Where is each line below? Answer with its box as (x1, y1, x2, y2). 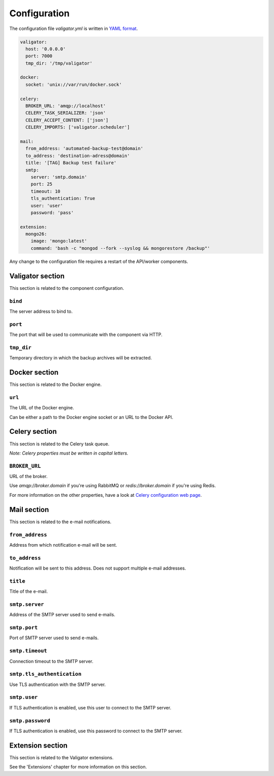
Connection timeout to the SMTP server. (9, 658, 93, 664)
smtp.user (9, 694, 38, 701)
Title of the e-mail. (9, 588, 48, 594)
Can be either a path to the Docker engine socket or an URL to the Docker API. (9, 414, 174, 420)
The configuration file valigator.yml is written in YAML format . (9, 25, 138, 32)
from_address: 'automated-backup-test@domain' (25, 145, 144, 152)
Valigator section (9, 272, 65, 280)
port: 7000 (25, 53, 53, 59)
